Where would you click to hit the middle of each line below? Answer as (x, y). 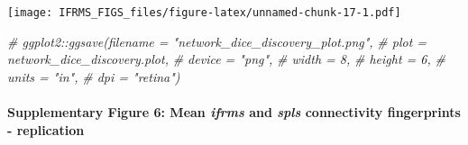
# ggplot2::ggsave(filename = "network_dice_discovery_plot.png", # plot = (217, 41)
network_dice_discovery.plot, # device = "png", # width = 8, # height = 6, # (226, 59)
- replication (46, 129)
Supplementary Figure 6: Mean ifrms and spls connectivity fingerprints (234, 112)
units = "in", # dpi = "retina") (94, 76)
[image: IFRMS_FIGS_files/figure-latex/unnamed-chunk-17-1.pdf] (204, 13)
